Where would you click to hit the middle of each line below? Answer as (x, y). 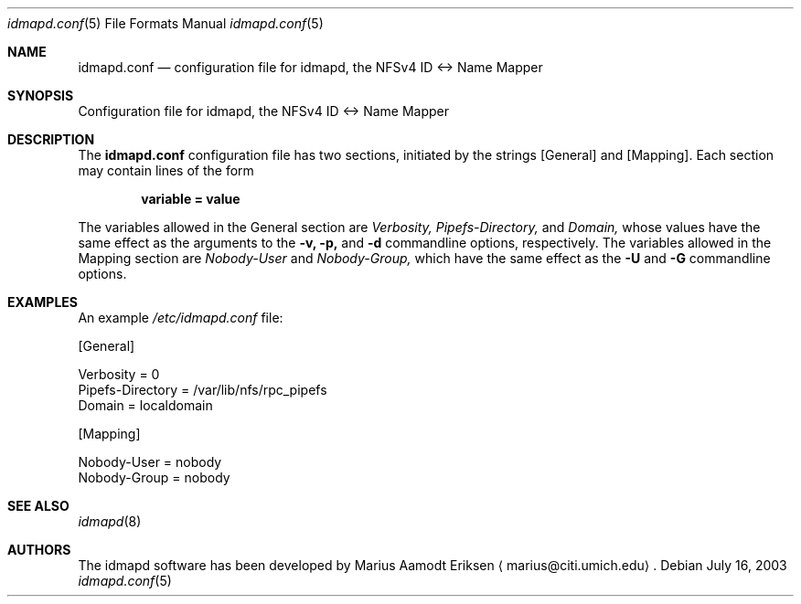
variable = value (191, 199)
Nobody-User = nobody (150, 462)
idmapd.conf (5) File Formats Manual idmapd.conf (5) (166, 23)
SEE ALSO (38, 506)
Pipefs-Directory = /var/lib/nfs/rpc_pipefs (203, 390)
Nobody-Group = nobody (154, 477)
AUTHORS (39, 550)
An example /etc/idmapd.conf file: (181, 318)
